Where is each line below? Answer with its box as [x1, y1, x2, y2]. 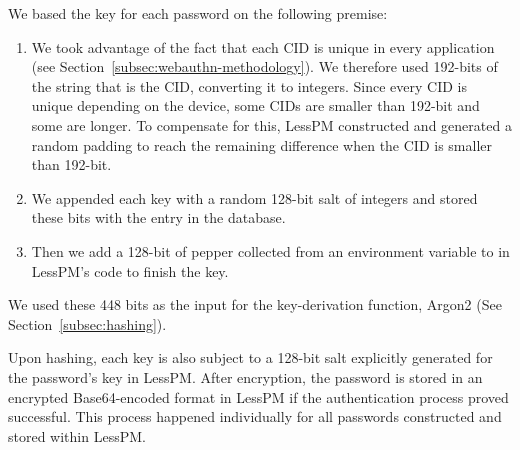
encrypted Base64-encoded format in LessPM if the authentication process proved [8, 386, 509, 407]
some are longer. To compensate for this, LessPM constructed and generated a [31, 114, 512, 135]
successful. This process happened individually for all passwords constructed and [8, 406, 502, 427]
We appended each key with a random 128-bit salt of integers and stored [31, 187, 478, 208]
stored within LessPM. [8, 425, 146, 446]
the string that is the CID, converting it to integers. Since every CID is [31, 75, 467, 96]
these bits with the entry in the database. [31, 207, 286, 228]
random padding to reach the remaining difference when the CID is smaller [31, 134, 492, 155]
